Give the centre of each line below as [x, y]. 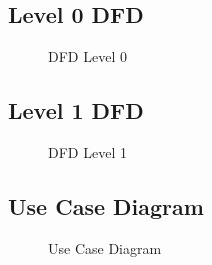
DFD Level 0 [87, 56]
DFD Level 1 [87, 152]
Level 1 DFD [76, 110]
